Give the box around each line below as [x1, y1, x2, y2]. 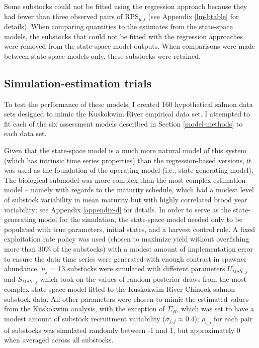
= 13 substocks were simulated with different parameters [50, 263, 225, 274]
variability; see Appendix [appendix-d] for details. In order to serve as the [4, 204, 231, 214]
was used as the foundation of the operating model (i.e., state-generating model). [4, 165, 253, 175]
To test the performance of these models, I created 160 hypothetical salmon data [4, 98, 253, 109]
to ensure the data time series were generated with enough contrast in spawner [4, 253, 247, 264]
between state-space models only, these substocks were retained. [4, 50, 201, 61]
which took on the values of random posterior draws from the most [40, 273, 246, 284]
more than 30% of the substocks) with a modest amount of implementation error [4, 243, 253, 254]
